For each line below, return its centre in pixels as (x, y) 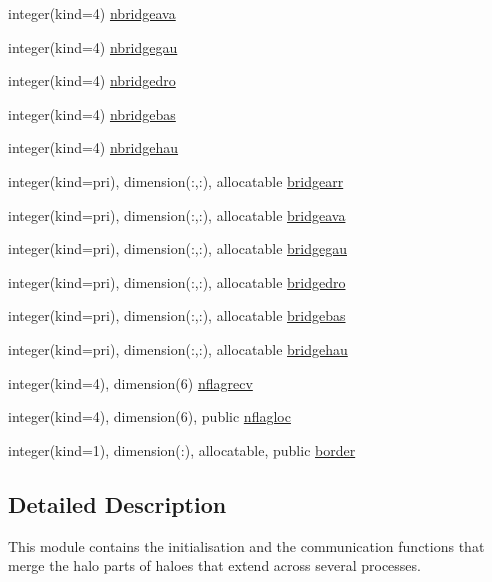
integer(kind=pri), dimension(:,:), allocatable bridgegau (177, 248)
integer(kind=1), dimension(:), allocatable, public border (182, 449)
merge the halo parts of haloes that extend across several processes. (214, 565)
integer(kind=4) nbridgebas (92, 113)
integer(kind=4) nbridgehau (93, 147)
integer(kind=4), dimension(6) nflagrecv (130, 382)
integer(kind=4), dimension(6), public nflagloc (149, 416)
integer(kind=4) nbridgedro (92, 80)
